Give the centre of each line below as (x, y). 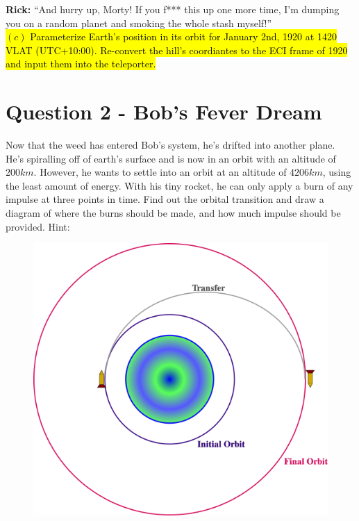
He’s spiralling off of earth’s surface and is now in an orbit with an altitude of (171, 158)
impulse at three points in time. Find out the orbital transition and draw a (165, 199)
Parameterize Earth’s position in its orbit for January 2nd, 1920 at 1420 (183, 36)
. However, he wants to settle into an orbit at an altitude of (160, 172)
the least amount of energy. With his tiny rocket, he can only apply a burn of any (179, 185)
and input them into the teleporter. (81, 64)
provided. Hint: (38, 226)
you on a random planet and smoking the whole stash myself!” (139, 23)
